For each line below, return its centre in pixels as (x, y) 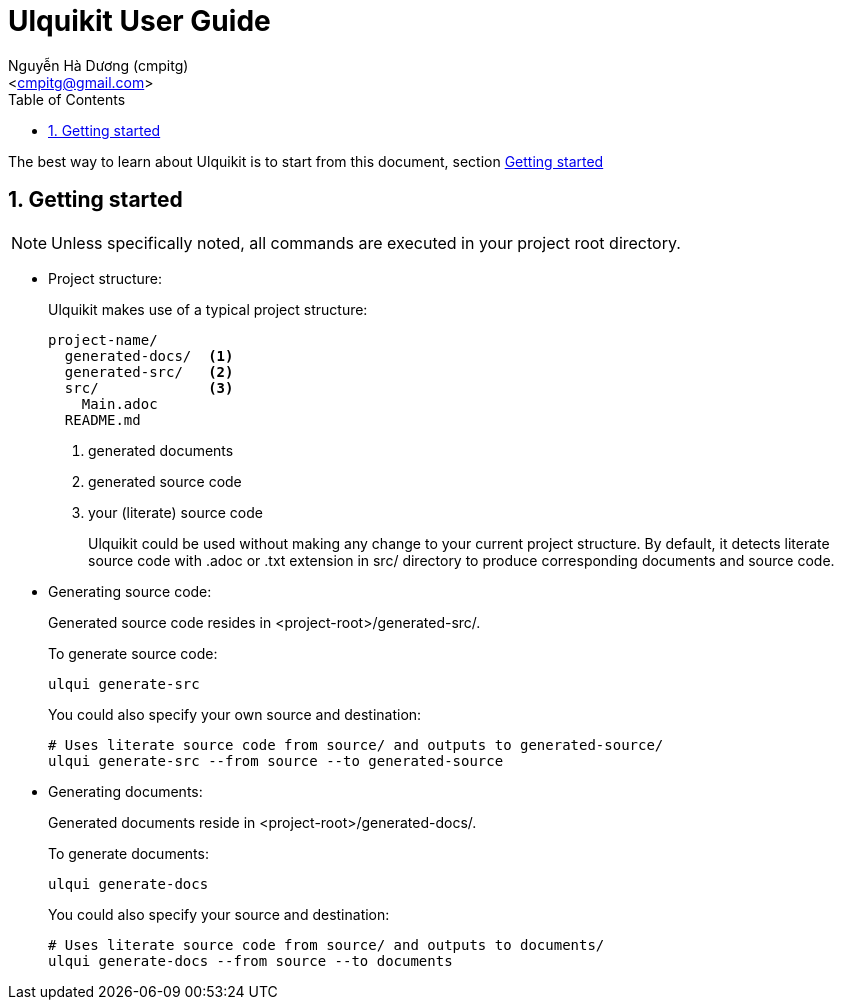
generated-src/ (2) (149, 371)
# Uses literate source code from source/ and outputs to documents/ (326, 944)
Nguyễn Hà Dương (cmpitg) (98, 65)
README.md (102, 419)
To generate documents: (128, 853)
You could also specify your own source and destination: (235, 714)
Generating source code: (130, 591)
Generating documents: (125, 791)
